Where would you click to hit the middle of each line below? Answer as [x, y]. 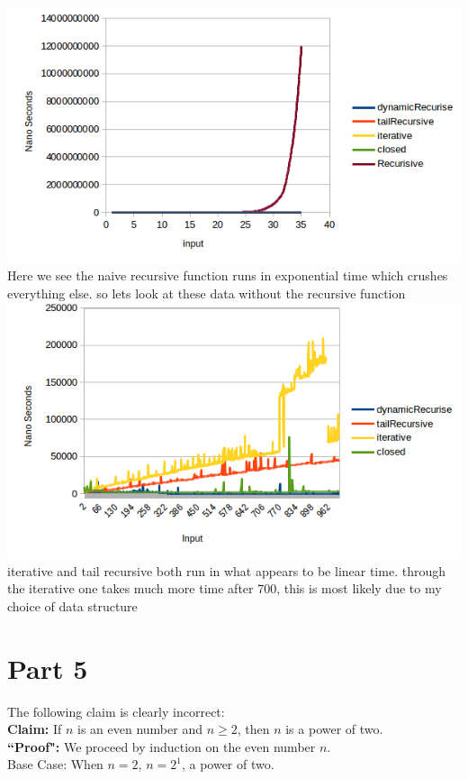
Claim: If [35, 729]
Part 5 [48, 668]
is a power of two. [334, 729]
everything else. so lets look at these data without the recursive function [207, 293]
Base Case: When [55, 764]
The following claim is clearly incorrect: [116, 711]
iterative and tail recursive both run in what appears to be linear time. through [226, 570]
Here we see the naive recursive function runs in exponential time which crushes [228, 275]
